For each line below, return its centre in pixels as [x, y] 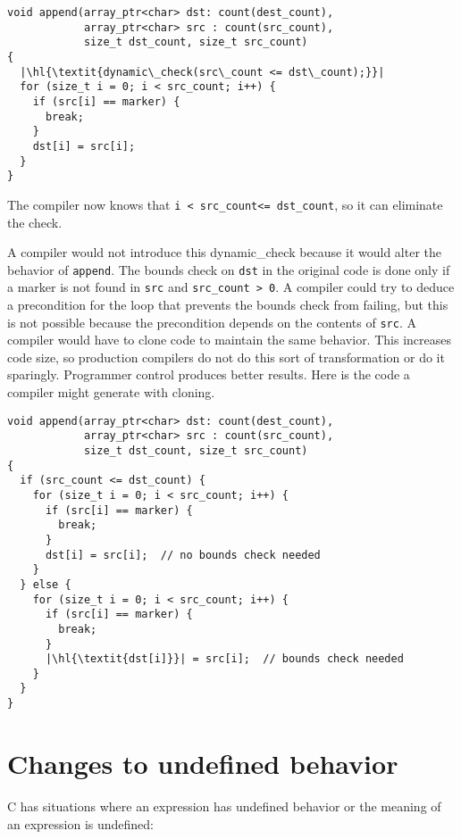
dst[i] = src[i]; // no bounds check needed [183, 555]
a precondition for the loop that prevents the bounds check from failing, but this [228, 305]
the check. [35, 222]
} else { [46, 584]
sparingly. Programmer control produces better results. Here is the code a [209, 374]
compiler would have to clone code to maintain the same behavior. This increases [229, 340]
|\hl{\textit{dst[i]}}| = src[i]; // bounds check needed [224, 659]
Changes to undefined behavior [203, 763]
